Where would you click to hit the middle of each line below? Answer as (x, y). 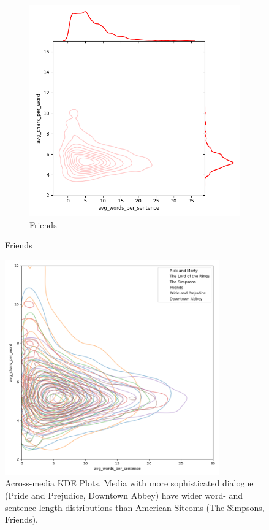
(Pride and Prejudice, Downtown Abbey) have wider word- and (124, 495)
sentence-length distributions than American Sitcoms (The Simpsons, (135, 507)
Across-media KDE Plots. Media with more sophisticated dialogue (129, 483)
